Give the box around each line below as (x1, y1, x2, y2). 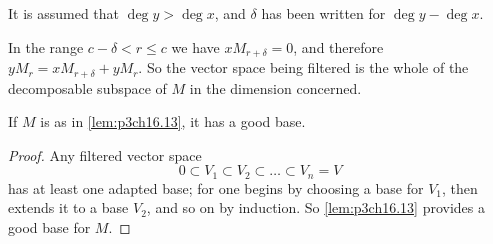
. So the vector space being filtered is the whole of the (138, 57, 469, 78)
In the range (8, 36, 84, 57)
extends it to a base (8, 197, 129, 218)
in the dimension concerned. (189, 77, 362, 98)
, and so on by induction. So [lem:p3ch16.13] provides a (146, 197, 486, 218)
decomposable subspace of (8, 77, 167, 98)
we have (171, 36, 220, 57)
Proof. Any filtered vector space (8, 144, 202, 165)
